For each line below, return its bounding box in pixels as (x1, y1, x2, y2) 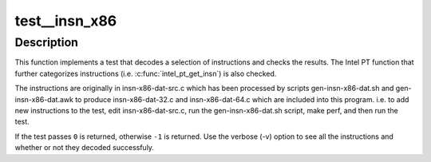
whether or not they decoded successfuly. (14, 143, 155, 152)
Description (14, 35, 79, 49)
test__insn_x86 (14, 12, 117, 30)
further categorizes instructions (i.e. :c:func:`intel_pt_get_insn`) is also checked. (14, 69, 277, 78)
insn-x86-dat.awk (14, 94, 73, 104)
